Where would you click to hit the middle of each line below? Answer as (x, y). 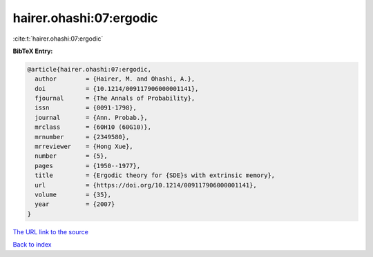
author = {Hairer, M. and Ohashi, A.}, (115, 79)
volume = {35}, (73, 195)
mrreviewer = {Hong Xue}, (84, 147)
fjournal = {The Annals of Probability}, (115, 99)
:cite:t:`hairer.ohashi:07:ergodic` (58, 39)
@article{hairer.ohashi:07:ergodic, (89, 69)
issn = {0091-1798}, (86, 108)
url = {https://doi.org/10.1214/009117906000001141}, (146, 185)
